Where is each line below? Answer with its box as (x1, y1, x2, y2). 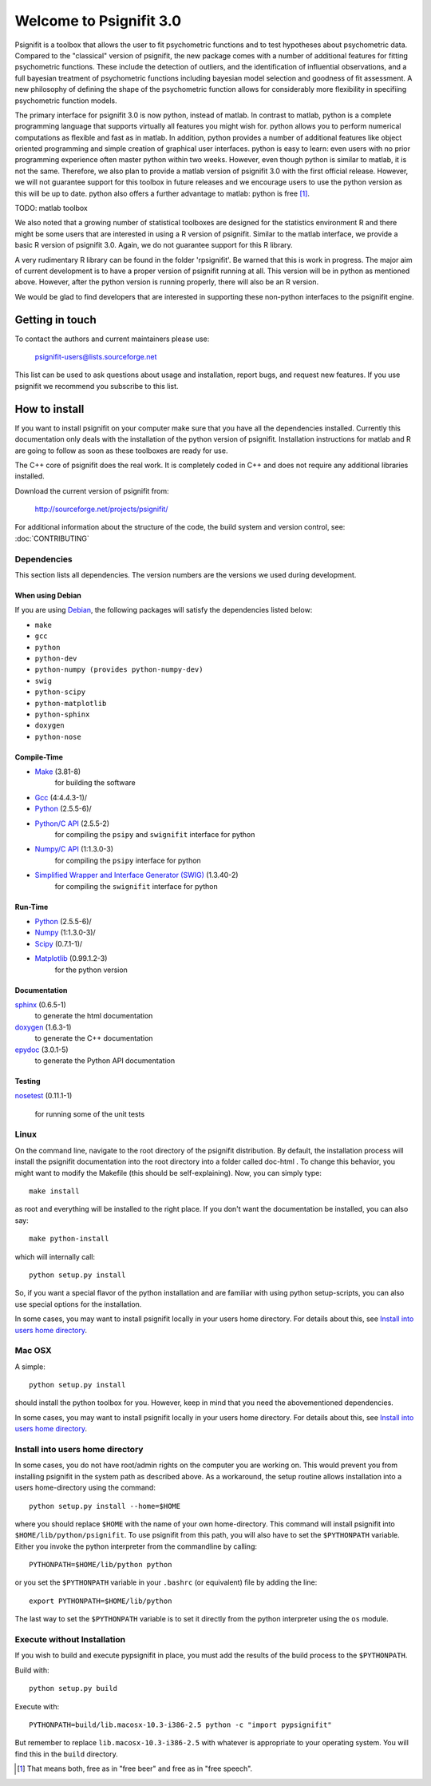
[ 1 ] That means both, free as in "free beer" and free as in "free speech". (17, 1764, 253, 1773)
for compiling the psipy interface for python (54, 855, 201, 865)
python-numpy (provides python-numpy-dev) (34, 665, 204, 674)
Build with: (14, 1665, 49, 1675)
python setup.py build (29, 1684, 118, 1693)
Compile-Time (14, 752, 64, 762)
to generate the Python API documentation (34, 1055, 176, 1066)
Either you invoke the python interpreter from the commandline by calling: (14, 1542, 258, 1551)
